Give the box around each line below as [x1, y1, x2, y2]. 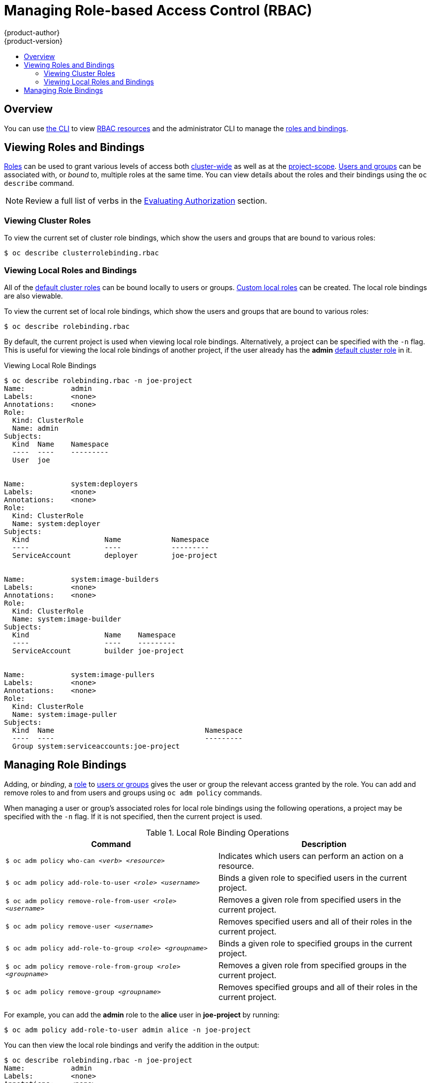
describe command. [4, 179, 74, 188]
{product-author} [4, 28, 60, 37]
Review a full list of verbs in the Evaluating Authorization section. [25, 196, 267, 206]
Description [301, 839, 347, 849]
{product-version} [4, 36, 63, 45]
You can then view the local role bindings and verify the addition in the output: [4, 1040, 259, 1049]
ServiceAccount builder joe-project [12, 646, 184, 655]
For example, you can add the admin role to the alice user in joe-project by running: [4, 1010, 280, 1019]
